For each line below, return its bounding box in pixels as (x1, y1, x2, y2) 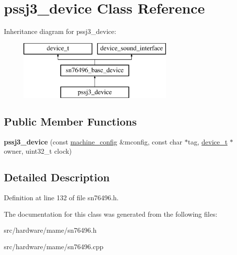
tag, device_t (188, 136, 228, 146)
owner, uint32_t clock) (4, 146, 72, 156)
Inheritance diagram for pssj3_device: (4, 26, 116, 36)
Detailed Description (4, 170, 110, 185)
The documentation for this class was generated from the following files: (4, 208, 218, 219)
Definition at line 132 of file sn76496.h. (4, 192, 119, 203)
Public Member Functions (4, 114, 137, 129)
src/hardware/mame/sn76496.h (4, 225, 97, 235)
